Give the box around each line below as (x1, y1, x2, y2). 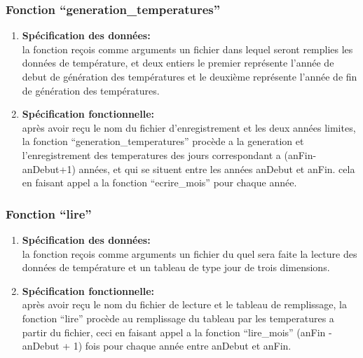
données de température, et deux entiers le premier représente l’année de (22, 55, 334, 70)
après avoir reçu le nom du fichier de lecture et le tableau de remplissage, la (22, 297, 347, 312)
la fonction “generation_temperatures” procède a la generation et (22, 134, 304, 149)
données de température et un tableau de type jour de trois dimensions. (22, 260, 330, 275)
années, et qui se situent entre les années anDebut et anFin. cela (78, 161, 355, 176)
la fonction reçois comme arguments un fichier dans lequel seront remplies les (22, 41, 353, 56)
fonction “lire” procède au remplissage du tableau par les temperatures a (22, 310, 334, 325)
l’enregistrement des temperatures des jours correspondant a (22, 147, 281, 162)
